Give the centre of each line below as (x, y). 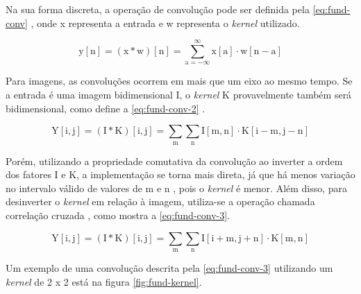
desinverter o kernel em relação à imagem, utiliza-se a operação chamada (160, 201)
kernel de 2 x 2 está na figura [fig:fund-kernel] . (104, 281)
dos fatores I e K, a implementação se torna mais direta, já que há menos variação (180, 174)
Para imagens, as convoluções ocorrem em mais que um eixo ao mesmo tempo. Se (179, 81)
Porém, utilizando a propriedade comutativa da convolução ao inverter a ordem (174, 161)
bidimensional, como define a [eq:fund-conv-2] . (106, 108)
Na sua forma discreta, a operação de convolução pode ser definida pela (158, 9)
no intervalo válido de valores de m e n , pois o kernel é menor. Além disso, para (177, 188)
